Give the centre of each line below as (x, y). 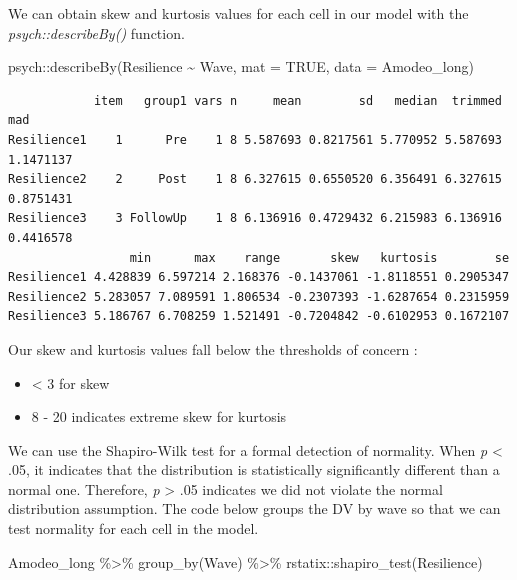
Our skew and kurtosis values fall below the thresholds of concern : (213, 348)
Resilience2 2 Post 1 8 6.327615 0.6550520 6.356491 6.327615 (255, 179)
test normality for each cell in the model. (133, 528)
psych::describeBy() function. (96, 32)
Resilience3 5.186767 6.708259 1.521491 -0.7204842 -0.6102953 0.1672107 (259, 316)
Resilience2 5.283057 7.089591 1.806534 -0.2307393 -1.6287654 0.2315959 (259, 296)
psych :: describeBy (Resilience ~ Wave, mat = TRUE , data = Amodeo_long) (241, 66)
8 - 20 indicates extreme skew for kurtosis (159, 416)
